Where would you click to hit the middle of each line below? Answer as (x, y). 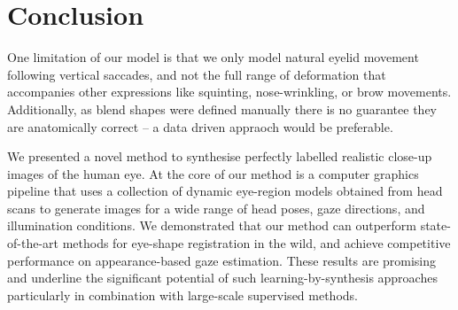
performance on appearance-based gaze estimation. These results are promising (222, 260)
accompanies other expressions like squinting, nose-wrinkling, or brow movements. (229, 92)
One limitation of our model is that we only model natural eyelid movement (213, 57)
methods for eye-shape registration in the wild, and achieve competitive (256, 243)
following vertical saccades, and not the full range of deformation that (197, 74)
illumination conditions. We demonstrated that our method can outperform (212, 225)
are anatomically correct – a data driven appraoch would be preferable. (200, 126)
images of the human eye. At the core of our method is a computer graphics (213, 173)
